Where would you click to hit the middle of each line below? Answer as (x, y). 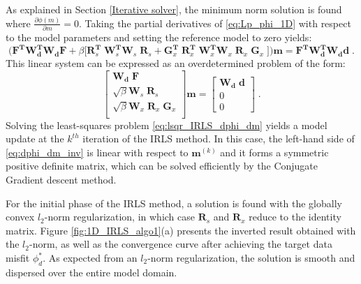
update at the (35, 139)
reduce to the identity (295, 217)
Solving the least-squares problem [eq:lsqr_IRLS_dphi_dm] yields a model (167, 125)
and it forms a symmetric (274, 152)
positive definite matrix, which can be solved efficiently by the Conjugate (162, 166)
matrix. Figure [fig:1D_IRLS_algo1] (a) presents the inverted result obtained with (181, 230)
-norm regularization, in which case (120, 217)
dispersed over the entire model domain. (91, 272)
